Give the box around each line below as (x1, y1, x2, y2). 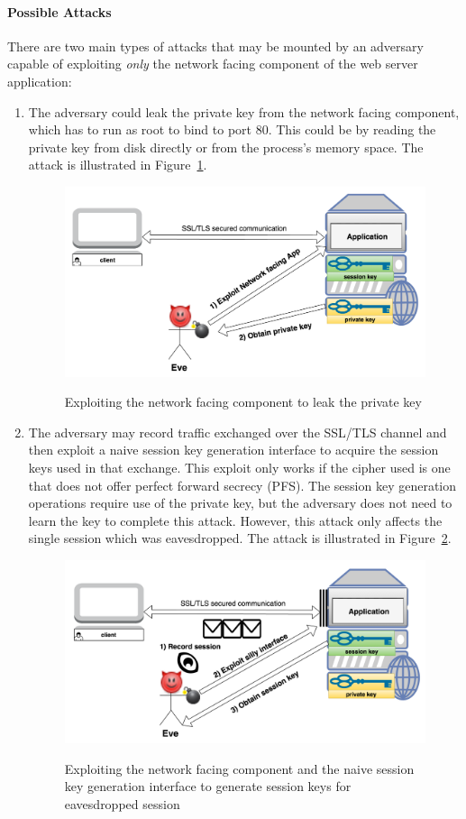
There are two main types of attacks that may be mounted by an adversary (7, 36, 424, 55)
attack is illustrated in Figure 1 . (28, 155, 207, 174)
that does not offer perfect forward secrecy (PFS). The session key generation (28, 475, 457, 494)
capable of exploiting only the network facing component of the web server (7, 54, 418, 73)
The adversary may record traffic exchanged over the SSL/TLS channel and (28, 422, 447, 441)
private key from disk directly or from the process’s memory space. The (28, 137, 424, 156)
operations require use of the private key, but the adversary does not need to (28, 493, 452, 512)
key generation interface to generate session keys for (64, 777, 352, 796)
